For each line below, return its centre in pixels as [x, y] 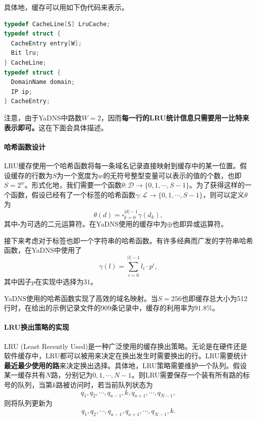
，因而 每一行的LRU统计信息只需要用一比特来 [175, 117]
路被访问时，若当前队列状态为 [105, 384]
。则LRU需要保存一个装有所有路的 [187, 375]
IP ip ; [22, 92]
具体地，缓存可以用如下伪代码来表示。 [66, 7]
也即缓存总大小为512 [214, 298]
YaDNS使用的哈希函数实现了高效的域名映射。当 [81, 298]
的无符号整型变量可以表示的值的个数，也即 [172, 175]
